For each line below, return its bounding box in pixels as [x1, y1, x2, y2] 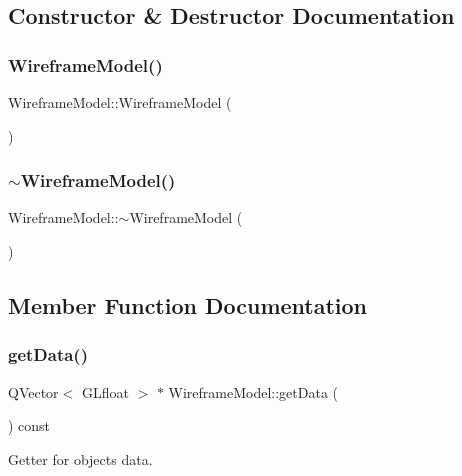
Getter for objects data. [8, 448, 153, 469]
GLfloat [81, 381, 129, 402]
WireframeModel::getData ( [168, 381, 339, 402]
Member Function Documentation [8, 289, 368, 320]
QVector [8, 381, 59, 402]
